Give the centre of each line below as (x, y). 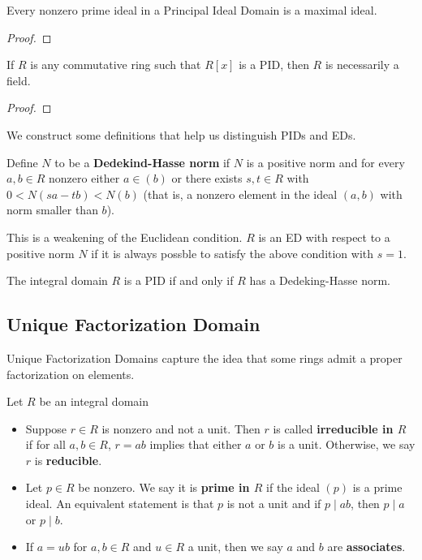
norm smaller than (52, 210)
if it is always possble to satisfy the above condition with (233, 253)
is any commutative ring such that (116, 65)
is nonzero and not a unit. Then (181, 428)
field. (19, 80)
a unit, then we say (235, 547)
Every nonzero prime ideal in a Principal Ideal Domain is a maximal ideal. (192, 10)
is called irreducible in (333, 428)
